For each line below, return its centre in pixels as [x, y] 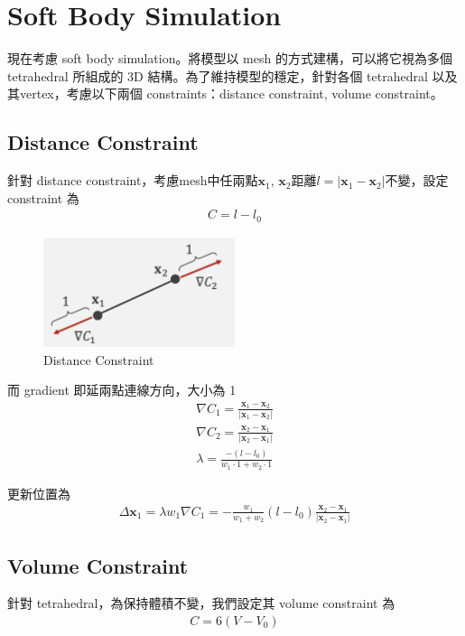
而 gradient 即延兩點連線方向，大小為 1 [122, 390]
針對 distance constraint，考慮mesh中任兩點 [133, 180]
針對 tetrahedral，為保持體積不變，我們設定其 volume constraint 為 [201, 603]
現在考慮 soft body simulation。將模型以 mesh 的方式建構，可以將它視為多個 [230, 58]
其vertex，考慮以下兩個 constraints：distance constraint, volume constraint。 [225, 94]
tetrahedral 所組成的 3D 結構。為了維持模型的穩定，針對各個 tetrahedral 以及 [232, 75]
